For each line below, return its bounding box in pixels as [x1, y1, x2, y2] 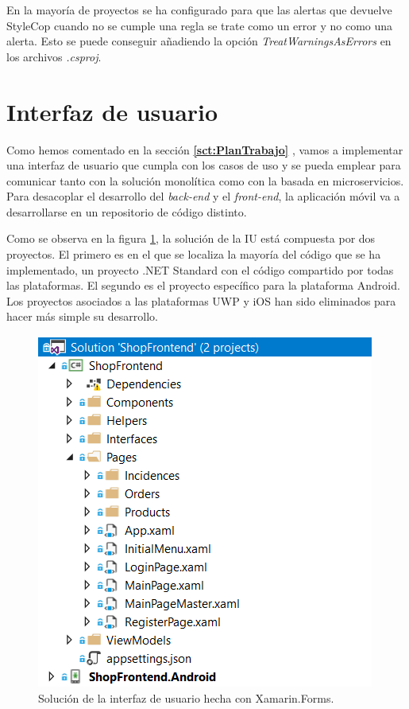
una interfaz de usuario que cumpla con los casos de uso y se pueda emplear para [6, 157, 401, 173]
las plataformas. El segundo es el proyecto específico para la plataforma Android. [6, 277, 400, 294]
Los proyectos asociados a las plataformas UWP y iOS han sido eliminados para [6, 292, 396, 309]
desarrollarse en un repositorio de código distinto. [6, 203, 247, 220]
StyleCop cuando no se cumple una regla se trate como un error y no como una [6, 17, 393, 33]
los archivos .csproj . [6, 48, 102, 64]
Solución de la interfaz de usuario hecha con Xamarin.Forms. [38, 689, 334, 706]
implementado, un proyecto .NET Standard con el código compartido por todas [6, 261, 394, 278]
